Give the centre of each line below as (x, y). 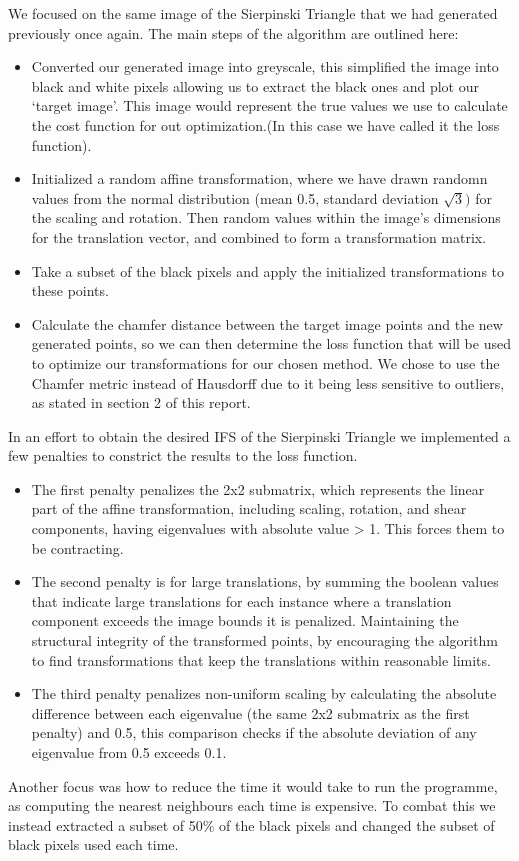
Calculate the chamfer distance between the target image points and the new (267, 323)
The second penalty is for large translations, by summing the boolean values (265, 581)
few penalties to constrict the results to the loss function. (183, 455)
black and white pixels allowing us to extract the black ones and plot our (255, 85)
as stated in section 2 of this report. (141, 402)
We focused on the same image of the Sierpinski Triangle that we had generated (253, 13)
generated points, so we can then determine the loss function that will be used (271, 343)
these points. (70, 290)
